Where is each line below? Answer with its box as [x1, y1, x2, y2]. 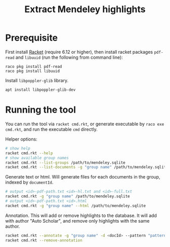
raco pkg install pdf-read [5, 64, 62, 69]
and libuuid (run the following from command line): [15, 54, 123, 60]
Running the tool [5, 104, 76, 116]
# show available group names [5, 155, 69, 160]
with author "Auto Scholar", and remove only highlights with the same [5, 218, 150, 224]
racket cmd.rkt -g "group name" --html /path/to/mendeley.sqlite [5, 203, 146, 208]
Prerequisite [5, 32, 58, 44]
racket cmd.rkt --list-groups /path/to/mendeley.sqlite [5, 160, 125, 165]
